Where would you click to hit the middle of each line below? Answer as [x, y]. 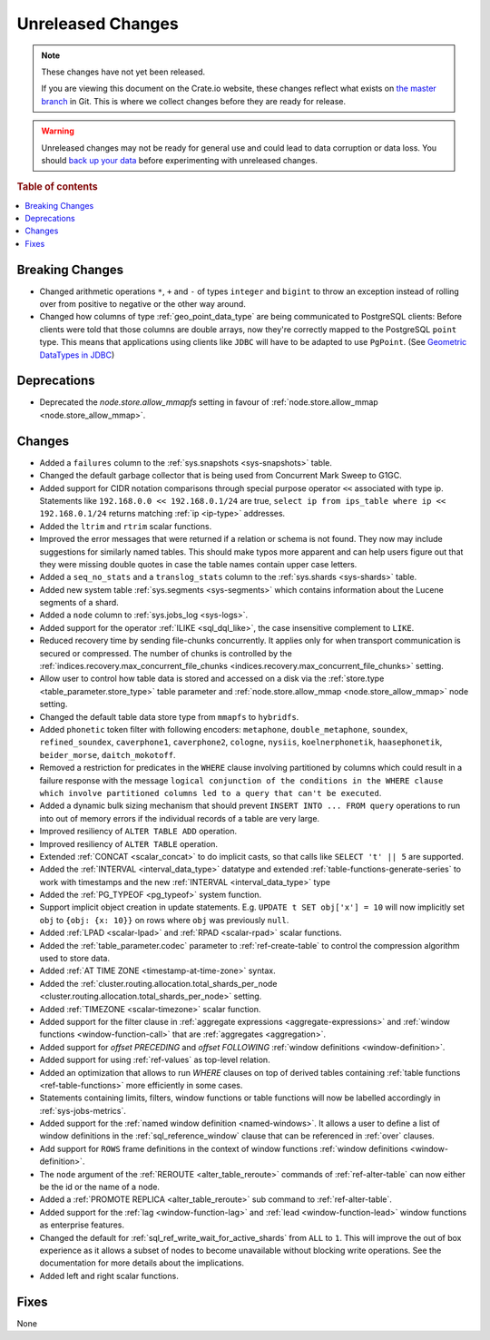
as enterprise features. [82, 1225]
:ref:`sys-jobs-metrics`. [83, 1110]
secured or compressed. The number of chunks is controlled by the [166, 653]
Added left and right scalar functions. [109, 1276]
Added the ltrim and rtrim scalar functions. [126, 526]
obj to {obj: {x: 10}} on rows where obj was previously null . [164, 920]
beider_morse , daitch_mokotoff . [108, 754]
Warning [58, 131]
